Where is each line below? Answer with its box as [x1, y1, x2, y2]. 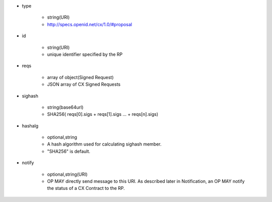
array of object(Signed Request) [47, 74, 114, 80]
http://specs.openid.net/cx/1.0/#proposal [47, 21, 132, 27]
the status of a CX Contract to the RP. [47, 185, 125, 191]
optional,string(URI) [47, 171, 88, 177]
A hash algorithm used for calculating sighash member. [47, 141, 162, 147]
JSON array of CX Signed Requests [47, 81, 121, 88]
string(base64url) [47, 104, 84, 110]
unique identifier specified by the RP [47, 51, 123, 57]
